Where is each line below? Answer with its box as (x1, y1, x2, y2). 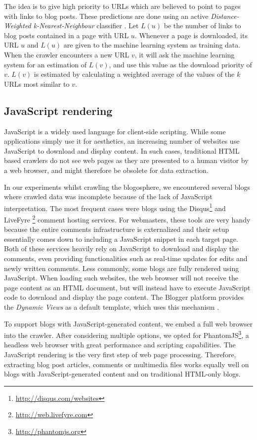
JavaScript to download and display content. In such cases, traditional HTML (4, 145, 240, 156)
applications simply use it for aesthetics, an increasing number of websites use (4, 136, 240, 146)
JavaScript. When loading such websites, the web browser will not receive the (4, 273, 238, 283)
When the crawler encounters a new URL (4, 49, 129, 59)
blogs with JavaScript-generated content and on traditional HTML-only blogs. (4, 369, 241, 379)
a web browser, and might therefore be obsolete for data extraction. (4, 165, 209, 175)
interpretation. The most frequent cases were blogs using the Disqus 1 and (4, 201, 226, 213)
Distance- (211, 10, 239, 21)
